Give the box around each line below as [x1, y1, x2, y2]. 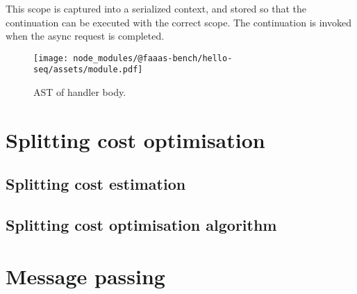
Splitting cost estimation [6, 173, 186, 195]
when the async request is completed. [6, 28, 165, 43]
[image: [33, 53, 69, 63]
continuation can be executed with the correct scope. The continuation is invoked [6, 15, 351, 29]
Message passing [6, 261, 165, 290]
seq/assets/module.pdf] [33, 65, 143, 75]
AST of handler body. [33, 85, 126, 99]
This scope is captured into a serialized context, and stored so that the [6, 1, 306, 15]
